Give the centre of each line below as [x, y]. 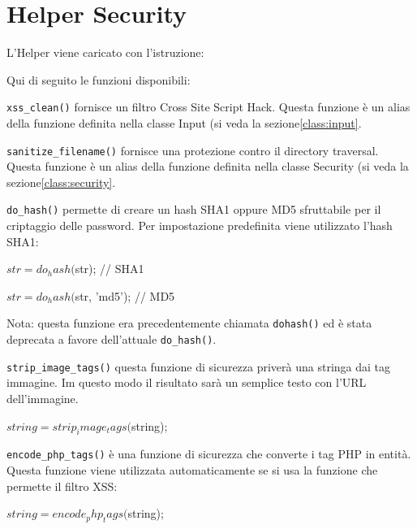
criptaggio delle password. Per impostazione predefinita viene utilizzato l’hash [200, 225]
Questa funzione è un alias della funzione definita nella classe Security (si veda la [208, 166]
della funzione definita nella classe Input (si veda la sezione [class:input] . [184, 122]
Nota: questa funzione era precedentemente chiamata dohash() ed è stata [189, 323]
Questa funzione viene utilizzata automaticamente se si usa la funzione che [192, 470]
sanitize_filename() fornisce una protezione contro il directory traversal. [193, 150]
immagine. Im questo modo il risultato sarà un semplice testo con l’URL [187, 382]
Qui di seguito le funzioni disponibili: [99, 79]
